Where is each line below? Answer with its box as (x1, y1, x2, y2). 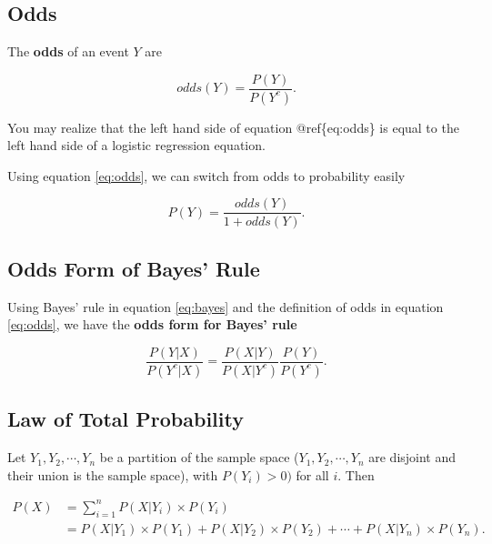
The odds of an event (7, 42, 129, 61)
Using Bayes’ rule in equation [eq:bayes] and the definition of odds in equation (7, 297, 444, 316)
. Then (337, 465, 375, 484)
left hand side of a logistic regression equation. (7, 136, 266, 155)
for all (296, 465, 329, 484)
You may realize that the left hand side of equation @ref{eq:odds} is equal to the (7, 117, 459, 136)
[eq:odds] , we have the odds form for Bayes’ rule (7, 315, 297, 334)
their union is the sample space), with (7, 465, 218, 484)
